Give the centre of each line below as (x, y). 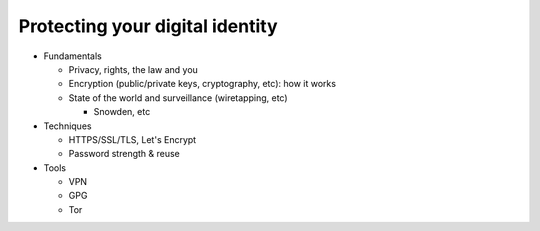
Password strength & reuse (124, 154)
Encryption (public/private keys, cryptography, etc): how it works (202, 84)
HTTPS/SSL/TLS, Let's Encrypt (132, 139)
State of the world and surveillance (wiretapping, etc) (178, 97)
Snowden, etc (122, 112)
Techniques (67, 126)
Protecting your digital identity (148, 26)
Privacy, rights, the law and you (133, 69)
